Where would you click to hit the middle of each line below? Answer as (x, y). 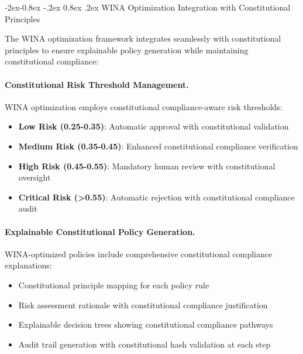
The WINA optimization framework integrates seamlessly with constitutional (143, 38)
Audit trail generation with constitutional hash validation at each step (144, 344)
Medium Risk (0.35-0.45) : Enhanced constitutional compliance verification (158, 146)
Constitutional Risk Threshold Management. (97, 84)
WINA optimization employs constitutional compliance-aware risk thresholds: (144, 106)
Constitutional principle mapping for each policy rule (114, 285)
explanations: (28, 265)
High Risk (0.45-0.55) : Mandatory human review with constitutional (147, 166)
